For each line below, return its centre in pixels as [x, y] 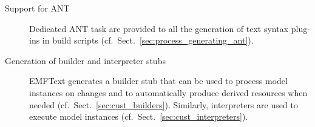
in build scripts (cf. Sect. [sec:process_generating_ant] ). [148, 40]
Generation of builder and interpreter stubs [85, 60]
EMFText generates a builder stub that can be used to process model [158, 81]
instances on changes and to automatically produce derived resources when [168, 92]
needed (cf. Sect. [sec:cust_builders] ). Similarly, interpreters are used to [164, 104]
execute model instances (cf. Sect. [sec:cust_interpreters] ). [139, 116]
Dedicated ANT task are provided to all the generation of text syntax [159, 28]
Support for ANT [37, 8]
